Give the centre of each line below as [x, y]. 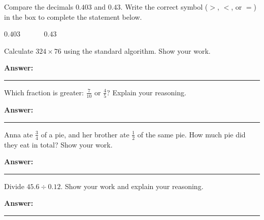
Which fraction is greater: [44, 92]
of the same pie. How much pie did [191, 134]
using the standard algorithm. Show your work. [137, 50]
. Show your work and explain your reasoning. [132, 186]
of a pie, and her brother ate [85, 134]
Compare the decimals [39, 7]
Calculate [19, 50]
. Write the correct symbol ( [164, 7]
